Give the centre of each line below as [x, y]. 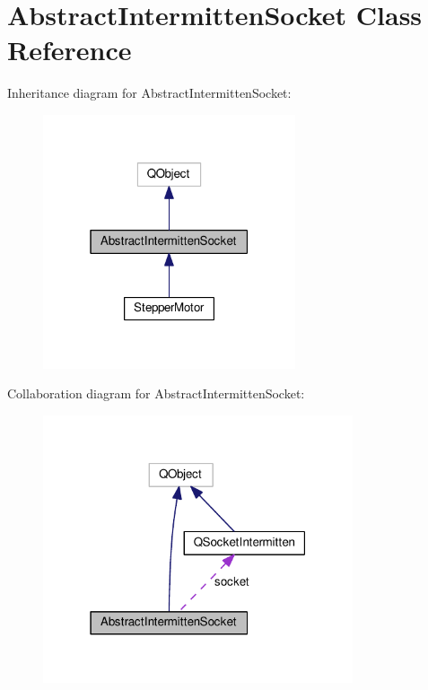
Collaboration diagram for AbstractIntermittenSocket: [156, 393]
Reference [70, 50]
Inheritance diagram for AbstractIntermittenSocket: [149, 93]
